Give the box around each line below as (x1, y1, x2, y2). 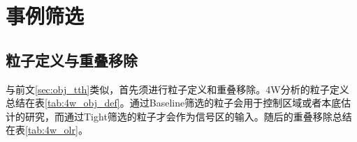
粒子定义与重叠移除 (6, 49, 138, 70)
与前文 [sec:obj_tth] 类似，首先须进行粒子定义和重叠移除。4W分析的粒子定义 (6, 81, 349, 96)
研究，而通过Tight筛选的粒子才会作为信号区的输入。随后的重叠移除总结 (24, 109, 352, 123)
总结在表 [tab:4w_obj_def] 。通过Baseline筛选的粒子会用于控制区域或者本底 (6, 95, 342, 110)
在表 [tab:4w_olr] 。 (6, 123, 88, 137)
